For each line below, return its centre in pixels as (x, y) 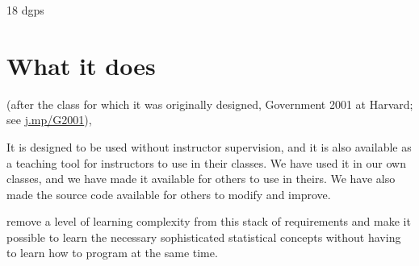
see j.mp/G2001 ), (49, 120)
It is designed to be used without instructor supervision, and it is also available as (209, 146)
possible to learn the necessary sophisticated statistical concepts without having (204, 237)
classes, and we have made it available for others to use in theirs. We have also (201, 179)
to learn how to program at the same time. (112, 253)
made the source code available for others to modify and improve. (169, 194)
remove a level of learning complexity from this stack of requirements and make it (209, 221)
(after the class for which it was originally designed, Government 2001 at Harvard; (210, 104)
